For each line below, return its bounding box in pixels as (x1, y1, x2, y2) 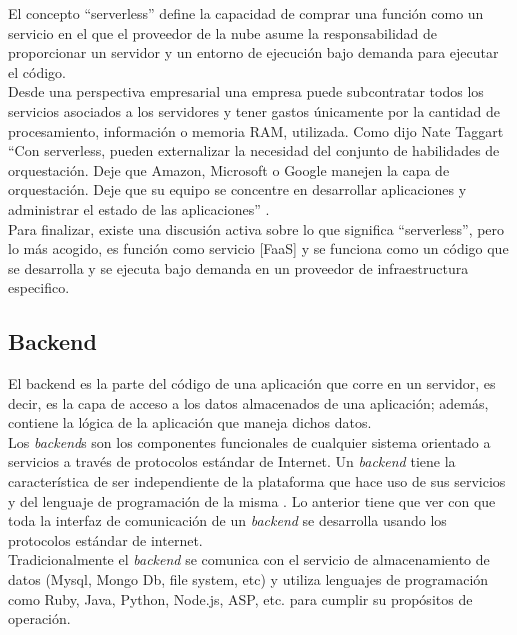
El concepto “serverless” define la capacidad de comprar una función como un (8, 3, 484, 23)
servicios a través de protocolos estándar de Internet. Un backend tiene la (8, 451, 456, 472)
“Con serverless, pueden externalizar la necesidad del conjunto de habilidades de (8, 140, 500, 161)
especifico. (8, 277, 70, 298)
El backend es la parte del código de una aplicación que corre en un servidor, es (8, 373, 496, 394)
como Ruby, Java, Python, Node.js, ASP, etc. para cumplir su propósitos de (8, 588, 473, 609)
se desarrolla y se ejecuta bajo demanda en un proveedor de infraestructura (8, 257, 469, 278)
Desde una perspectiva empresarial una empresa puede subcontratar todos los (8, 81, 484, 102)
